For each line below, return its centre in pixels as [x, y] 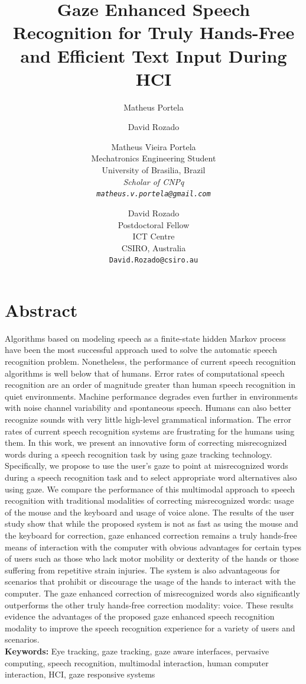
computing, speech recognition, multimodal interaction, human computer [137, 662]
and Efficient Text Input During [154, 55]
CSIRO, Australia [154, 247]
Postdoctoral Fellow [154, 224]
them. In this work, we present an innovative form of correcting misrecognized [146, 443]
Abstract [41, 309]
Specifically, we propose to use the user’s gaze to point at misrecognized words [147, 466]
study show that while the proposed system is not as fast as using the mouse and [152, 523]
